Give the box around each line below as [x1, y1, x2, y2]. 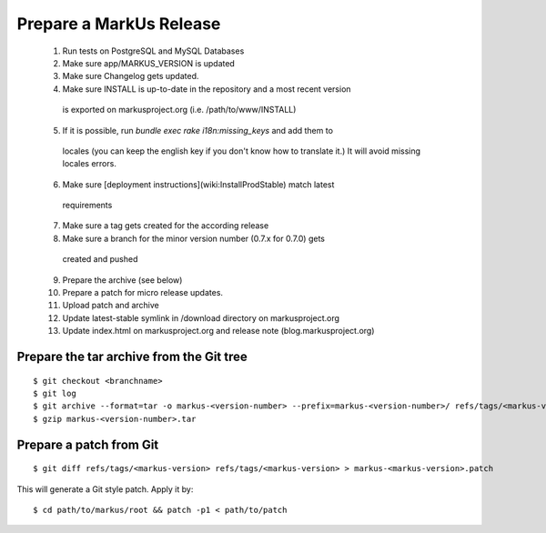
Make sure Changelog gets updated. [62, 71, 199, 82]
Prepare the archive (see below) [62, 274, 183, 286]
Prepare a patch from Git [16, 437, 159, 452]
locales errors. [62, 158, 117, 169]
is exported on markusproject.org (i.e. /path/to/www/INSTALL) [62, 105, 297, 116]
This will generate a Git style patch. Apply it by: [16, 483, 194, 495]
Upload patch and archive [62, 300, 159, 311]
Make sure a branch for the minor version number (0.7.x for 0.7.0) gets [62, 233, 325, 244]
